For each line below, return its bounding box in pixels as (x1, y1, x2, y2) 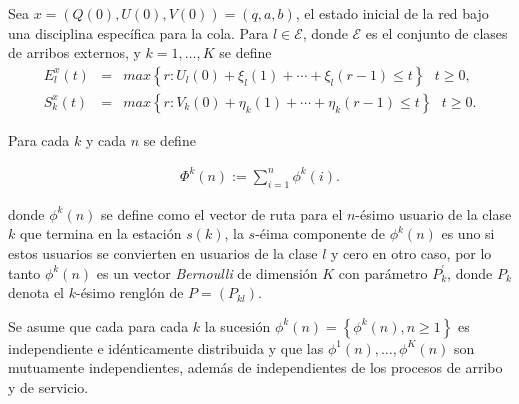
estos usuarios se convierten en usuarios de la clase (8, 242, 318, 263)
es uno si (441, 223, 495, 244)
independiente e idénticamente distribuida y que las (8, 337, 324, 358)
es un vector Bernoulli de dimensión (96, 262, 318, 283)
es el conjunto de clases (365, 22, 508, 43)
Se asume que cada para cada (8, 315, 189, 336)
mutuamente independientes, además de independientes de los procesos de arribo (8, 357, 503, 378)
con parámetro (338, 262, 428, 283)
